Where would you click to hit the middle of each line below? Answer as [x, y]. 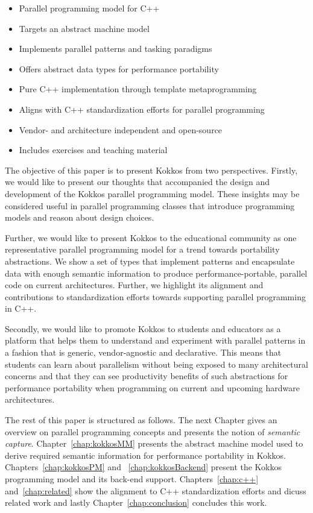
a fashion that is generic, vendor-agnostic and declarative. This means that [143, 352]
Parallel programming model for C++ [89, 8]
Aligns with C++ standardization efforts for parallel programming [142, 109]
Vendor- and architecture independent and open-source [121, 129]
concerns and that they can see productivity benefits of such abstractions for [147, 376]
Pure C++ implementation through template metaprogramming [138, 89]
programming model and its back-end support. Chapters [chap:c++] [132, 479]
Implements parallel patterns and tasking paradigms [115, 49]
